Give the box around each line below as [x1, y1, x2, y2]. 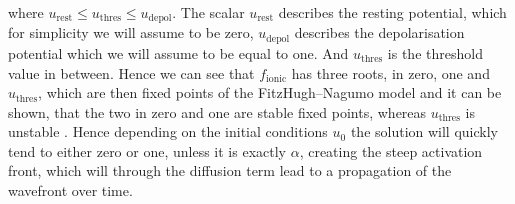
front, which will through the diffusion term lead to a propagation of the [8, 160, 452, 181]
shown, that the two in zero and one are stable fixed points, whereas [8, 101, 427, 122]
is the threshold [387, 42, 483, 63]
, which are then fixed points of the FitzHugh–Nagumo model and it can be [38, 82, 502, 103]
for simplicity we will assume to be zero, [8, 22, 254, 43]
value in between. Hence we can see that [8, 62, 255, 83]
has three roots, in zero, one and [291, 62, 490, 83]
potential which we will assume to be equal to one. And [8, 42, 349, 63]
